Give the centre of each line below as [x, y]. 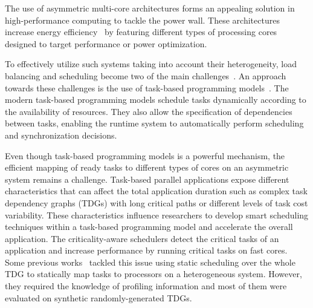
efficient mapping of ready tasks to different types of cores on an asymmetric [147, 167]
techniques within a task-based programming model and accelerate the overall [149, 227]
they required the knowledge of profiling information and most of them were [146, 286]
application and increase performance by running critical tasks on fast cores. [146, 250]
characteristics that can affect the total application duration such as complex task [156, 191]
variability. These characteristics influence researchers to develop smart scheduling [157, 215]
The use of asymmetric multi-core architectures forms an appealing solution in [150, 8]
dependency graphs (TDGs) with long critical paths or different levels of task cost [156, 202]
